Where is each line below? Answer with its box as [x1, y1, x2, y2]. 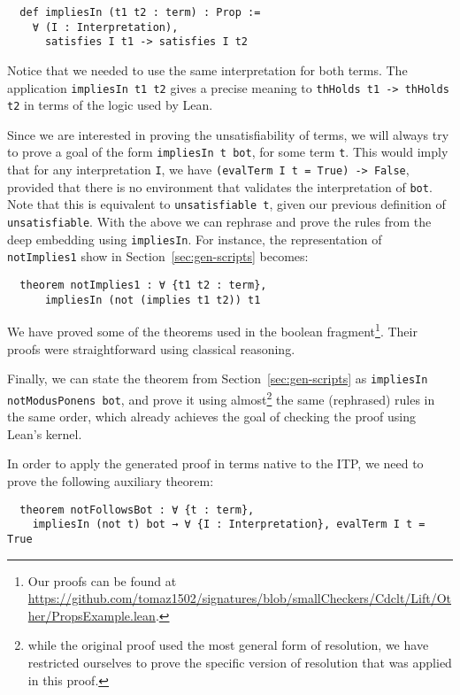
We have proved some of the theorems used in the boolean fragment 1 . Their [7, 320, 418, 341]
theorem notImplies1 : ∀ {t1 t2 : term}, [19, 279, 267, 292]
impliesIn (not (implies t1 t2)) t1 [44, 293, 261, 306]
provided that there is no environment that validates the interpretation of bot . [7, 177, 433, 196]
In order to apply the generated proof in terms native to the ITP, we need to [7, 454, 424, 473]
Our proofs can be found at [27, 571, 177, 590]
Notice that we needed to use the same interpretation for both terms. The [7, 60, 408, 79]
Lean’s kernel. [7, 424, 82, 443]
